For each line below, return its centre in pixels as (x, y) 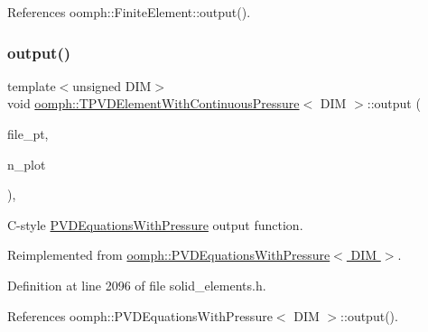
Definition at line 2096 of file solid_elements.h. (137, 285)
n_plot (27, 164)
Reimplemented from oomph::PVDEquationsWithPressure (169, 255)
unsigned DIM (112, 85)
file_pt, (28, 134)
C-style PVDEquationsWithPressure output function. (155, 224)
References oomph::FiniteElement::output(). (129, 12)
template (32, 85)
